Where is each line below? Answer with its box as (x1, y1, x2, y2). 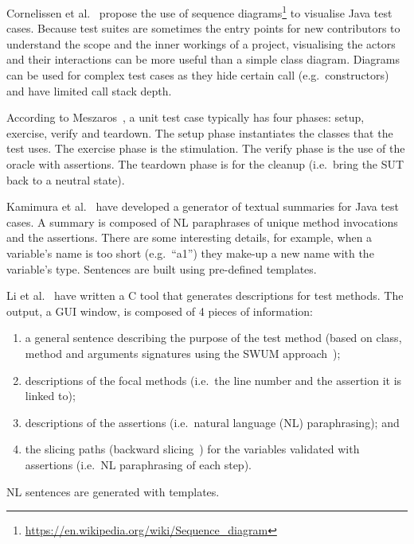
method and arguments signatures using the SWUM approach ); (25, 344, 341, 361)
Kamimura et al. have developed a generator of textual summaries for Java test (6, 198, 399, 215)
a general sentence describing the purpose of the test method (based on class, (25, 329, 402, 346)
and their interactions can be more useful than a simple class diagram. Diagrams (6, 51, 400, 68)
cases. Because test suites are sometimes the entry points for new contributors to (6, 20, 400, 37)
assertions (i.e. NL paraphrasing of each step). (25, 456, 252, 472)
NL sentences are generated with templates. (6, 483, 220, 499)
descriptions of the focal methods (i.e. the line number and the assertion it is (25, 371, 402, 388)
